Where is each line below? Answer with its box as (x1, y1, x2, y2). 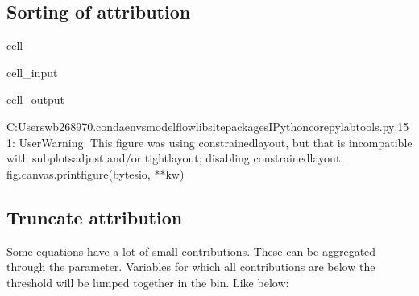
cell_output (6, 91, 64, 108)
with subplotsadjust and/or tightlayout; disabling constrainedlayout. (6, 150, 344, 166)
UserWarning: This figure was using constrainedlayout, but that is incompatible (19, 134, 413, 150)
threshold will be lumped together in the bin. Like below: (6, 273, 289, 290)
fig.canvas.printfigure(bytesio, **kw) (6, 165, 185, 182)
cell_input (6, 64, 58, 80)
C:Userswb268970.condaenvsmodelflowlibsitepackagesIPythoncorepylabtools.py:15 (6, 117, 409, 134)
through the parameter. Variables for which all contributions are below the (6, 258, 375, 275)
